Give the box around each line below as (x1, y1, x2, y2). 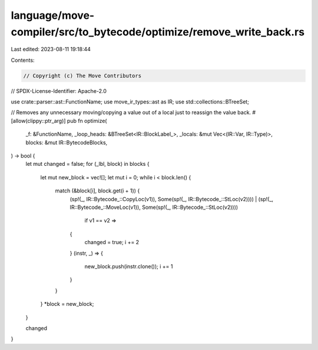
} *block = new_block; (40, 301, 94, 308)
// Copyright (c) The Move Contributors (23, 72, 141, 79)
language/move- (11, 9, 95, 22)
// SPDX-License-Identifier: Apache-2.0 (11, 87, 107, 94)
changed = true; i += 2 (84, 239, 140, 246)
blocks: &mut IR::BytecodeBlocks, (25, 139, 108, 146)
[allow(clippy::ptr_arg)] (11, 117, 66, 124)
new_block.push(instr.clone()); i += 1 (84, 262, 173, 270)
